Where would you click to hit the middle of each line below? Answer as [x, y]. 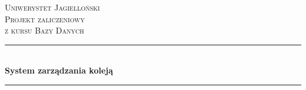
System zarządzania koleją [59, 70]
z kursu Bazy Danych [44, 30]
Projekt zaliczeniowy [45, 19]
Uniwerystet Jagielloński [52, 7]
